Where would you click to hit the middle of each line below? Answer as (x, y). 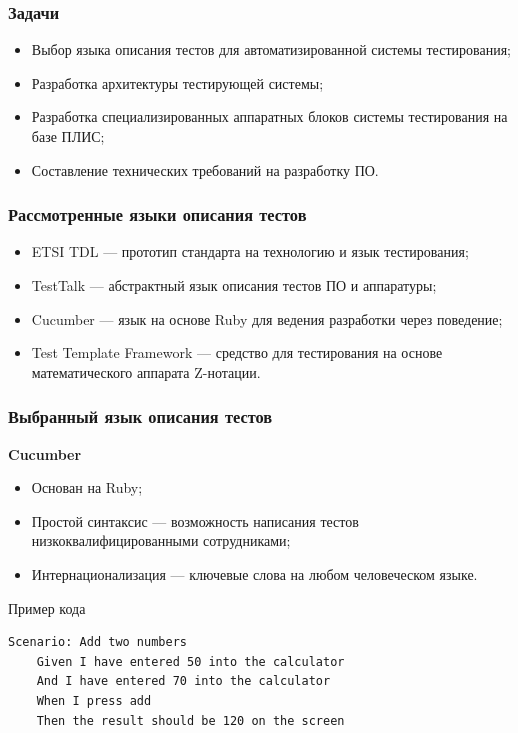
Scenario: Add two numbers (97, 642)
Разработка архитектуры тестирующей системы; (177, 82)
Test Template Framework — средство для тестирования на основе (237, 352)
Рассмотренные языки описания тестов (157, 214)
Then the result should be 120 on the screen (190, 720)
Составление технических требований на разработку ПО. (205, 169)
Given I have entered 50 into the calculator (190, 661)
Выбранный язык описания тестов (140, 416)
